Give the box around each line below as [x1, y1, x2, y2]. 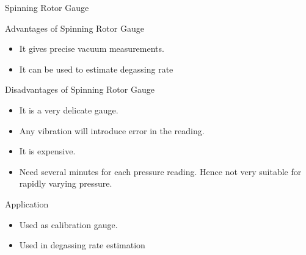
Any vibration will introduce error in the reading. [19, 124, 205, 137]
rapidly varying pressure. [19, 177, 112, 190]
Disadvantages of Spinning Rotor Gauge [5, 83, 155, 96]
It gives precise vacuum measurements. [19, 42, 164, 55]
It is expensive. [19, 145, 76, 157]
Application [5, 197, 49, 210]
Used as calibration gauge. [19, 218, 118, 231]
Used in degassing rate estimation [19, 239, 145, 251]
